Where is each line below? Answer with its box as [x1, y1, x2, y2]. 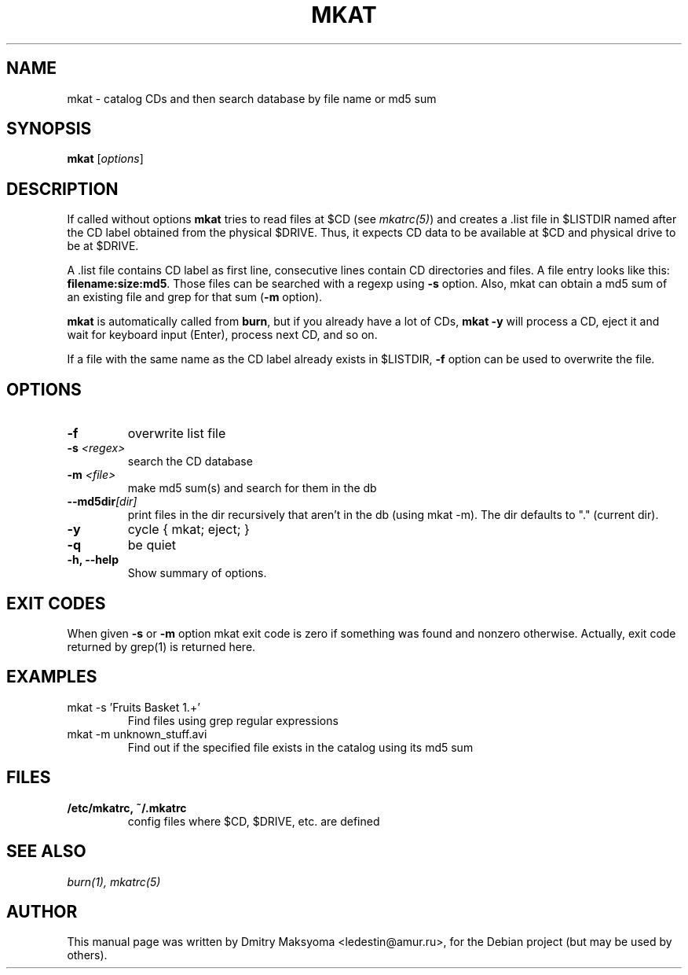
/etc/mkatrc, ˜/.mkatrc [67, 800, 187, 815]
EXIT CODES [6, 593, 106, 613]
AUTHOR [6, 901, 78, 922]
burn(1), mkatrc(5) [67, 874, 161, 889]
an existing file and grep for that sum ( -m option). [67, 290, 323, 304]
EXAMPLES [6, 667, 97, 687]
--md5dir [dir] [67, 495, 137, 509]
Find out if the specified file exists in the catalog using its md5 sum [127, 740, 474, 754]
